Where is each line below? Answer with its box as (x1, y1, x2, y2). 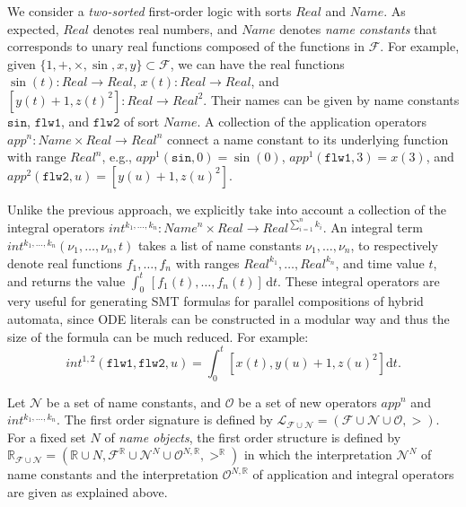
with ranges (175, 253, 240, 272)
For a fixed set (7, 427, 86, 446)
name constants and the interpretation (7, 465, 219, 484)
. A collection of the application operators (197, 111, 427, 130)
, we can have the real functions (170, 54, 345, 73)
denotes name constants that (279, 19, 437, 38)
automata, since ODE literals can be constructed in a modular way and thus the (7, 310, 450, 328)
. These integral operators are (277, 271, 440, 290)
